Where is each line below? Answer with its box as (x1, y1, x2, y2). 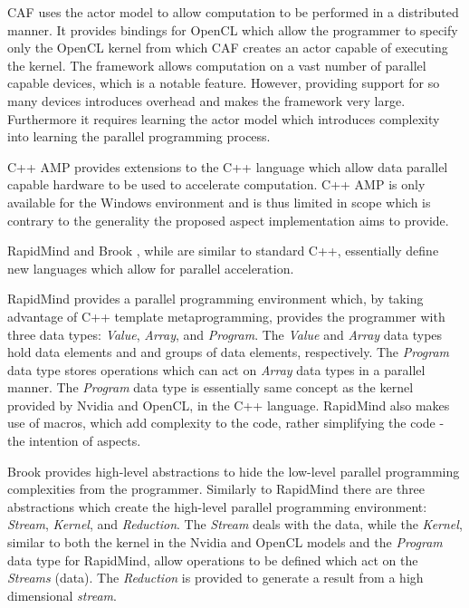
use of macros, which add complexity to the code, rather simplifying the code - (7, 413, 445, 432)
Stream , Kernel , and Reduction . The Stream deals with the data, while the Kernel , (7, 515, 463, 534)
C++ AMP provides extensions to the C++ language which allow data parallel (7, 157, 448, 176)
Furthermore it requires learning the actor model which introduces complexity (7, 109, 440, 128)
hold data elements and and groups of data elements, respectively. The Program (7, 343, 450, 362)
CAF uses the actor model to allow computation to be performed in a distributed (7, 3, 459, 21)
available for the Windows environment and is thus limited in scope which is (7, 192, 431, 211)
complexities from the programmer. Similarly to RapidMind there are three (7, 479, 426, 498)
